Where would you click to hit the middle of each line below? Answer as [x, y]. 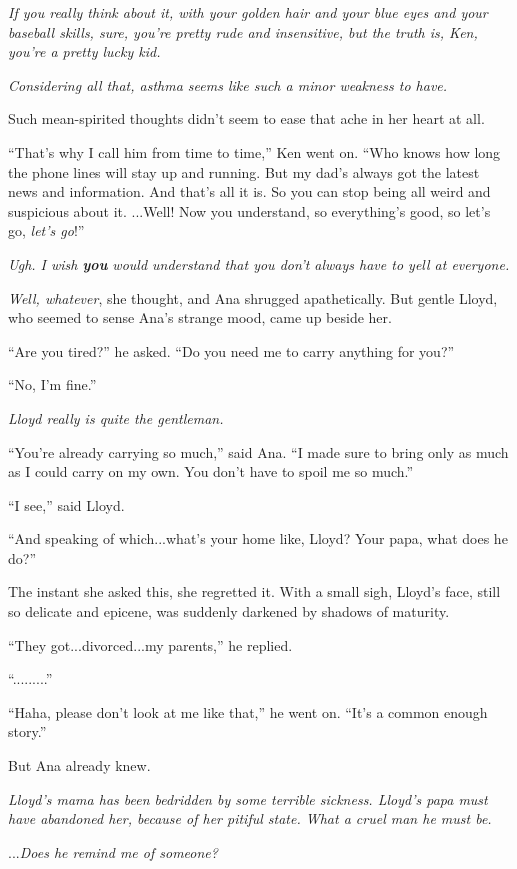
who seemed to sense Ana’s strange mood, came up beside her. [200, 317]
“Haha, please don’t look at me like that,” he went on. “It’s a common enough [248, 711]
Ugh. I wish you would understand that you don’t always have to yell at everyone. [259, 263]
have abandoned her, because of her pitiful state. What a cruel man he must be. [250, 818]
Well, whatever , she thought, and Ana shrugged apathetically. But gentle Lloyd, [253, 297]
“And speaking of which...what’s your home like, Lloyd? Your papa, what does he [258, 538]
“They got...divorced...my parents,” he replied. [150, 644]
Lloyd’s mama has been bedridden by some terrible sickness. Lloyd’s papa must [248, 798]
